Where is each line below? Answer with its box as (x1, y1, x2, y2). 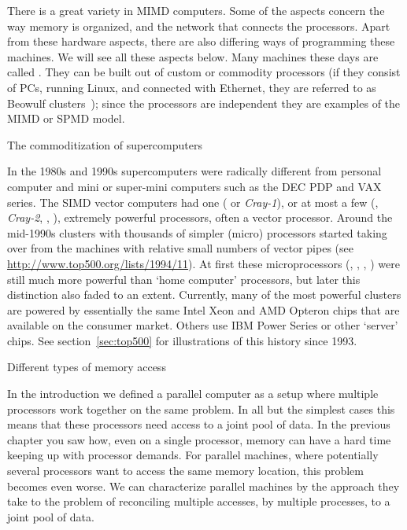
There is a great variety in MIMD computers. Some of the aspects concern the (7, 2, 385, 18)
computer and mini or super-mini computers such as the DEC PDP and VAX (7, 178, 382, 194)
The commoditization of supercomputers (7, 136, 202, 153)
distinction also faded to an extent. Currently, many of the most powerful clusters (7, 286, 401, 303)
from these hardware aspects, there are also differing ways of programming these (7, 33, 395, 50)
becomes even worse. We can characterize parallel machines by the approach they (7, 477, 400, 494)
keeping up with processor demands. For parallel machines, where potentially (7, 447, 379, 463)
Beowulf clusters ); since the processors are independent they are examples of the (7, 94, 401, 111)
